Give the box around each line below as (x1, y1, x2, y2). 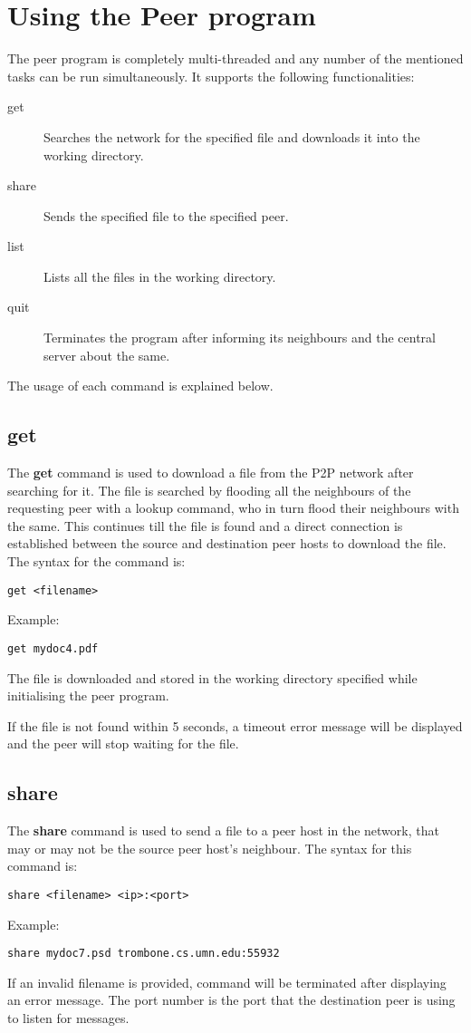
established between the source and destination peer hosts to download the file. (7, 534, 447, 553)
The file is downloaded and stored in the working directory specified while (7, 668, 418, 687)
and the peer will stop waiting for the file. (7, 734, 239, 753)
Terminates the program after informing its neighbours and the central (43, 328, 436, 347)
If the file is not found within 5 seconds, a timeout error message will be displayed (7, 716, 463, 735)
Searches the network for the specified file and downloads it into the (43, 127, 420, 146)
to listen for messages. (7, 1008, 130, 1027)
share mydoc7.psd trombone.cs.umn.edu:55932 (7, 947, 280, 961)
